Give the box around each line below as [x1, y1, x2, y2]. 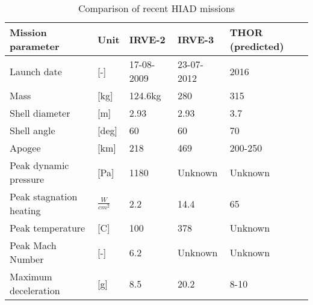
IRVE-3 [178, 32, 214, 46]
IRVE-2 [129, 32, 166, 46]
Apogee [10, 141, 41, 155]
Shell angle [10, 123, 55, 137]
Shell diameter [10, 106, 70, 120]
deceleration [10, 283, 60, 297]
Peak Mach [10, 238, 57, 252]
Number [10, 252, 44, 266]
